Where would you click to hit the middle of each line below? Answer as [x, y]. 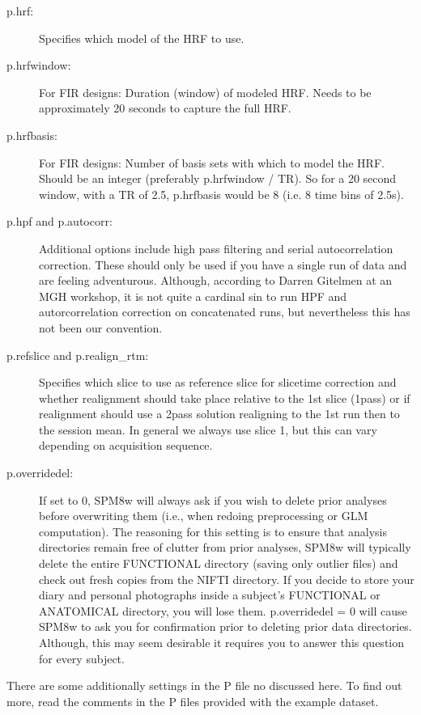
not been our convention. [101, 327]
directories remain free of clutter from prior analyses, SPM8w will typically [225, 547]
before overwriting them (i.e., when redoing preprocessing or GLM [204, 516]
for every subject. [82, 658]
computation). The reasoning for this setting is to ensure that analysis [213, 531]
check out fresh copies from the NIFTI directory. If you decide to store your [227, 579]
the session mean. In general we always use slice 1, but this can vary [208, 429]
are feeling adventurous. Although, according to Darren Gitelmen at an [216, 280]
